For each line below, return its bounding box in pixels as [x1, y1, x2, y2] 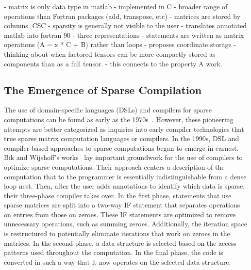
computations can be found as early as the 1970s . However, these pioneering [4, 114, 234, 124]
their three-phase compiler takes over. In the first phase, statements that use [4, 190, 232, 200]
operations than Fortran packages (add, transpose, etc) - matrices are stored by [4, 11, 241, 21]
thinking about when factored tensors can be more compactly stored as [4, 48, 216, 59]
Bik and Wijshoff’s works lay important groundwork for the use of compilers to [4, 152, 243, 162]
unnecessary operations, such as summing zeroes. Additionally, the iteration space [4, 219, 247, 229]
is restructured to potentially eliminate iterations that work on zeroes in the [4, 228, 230, 238]
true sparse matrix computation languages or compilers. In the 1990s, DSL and [4, 133, 239, 143]
